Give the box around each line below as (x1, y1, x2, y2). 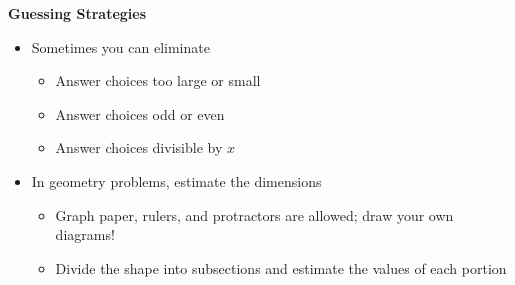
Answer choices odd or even (55, 103, 225, 124)
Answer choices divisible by (55, 137, 223, 158)
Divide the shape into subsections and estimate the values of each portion (55, 257, 507, 278)
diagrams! (55, 224, 115, 245)
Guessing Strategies (8, 3, 147, 23)
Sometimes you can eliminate (31, 36, 210, 57)
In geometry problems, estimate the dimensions (31, 170, 322, 191)
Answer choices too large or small (55, 70, 261, 91)
